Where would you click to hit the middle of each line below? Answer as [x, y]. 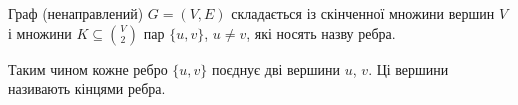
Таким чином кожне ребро [88, 68]
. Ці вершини [408, 68]
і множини [40, 32]
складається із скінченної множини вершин [363, 13]
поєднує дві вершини [276, 68]
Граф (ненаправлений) [76, 13]
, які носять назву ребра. [321, 32]
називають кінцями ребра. [87, 88]
